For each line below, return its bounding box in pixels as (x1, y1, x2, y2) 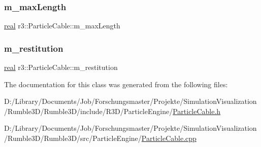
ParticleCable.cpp (141, 133, 197, 143)
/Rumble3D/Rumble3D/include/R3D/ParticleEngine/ (4, 105, 173, 116)
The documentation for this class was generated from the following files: (4, 79, 228, 89)
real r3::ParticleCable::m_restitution (4, 62, 118, 72)
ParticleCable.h (173, 105, 221, 116)
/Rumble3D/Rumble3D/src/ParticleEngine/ (4, 133, 142, 143)
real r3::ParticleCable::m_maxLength (4, 20, 120, 31)
